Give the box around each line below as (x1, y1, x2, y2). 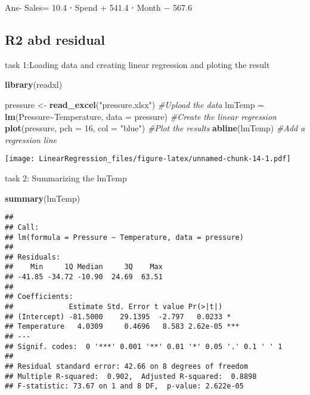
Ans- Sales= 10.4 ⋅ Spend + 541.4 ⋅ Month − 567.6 (5, 1, 192, 13)
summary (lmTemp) (5, 192, 80, 204)
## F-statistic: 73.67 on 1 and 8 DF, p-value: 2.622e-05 (5, 382, 244, 391)
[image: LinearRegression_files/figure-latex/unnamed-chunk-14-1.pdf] (5, 155, 291, 163)
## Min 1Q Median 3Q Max (5, 263, 163, 271)
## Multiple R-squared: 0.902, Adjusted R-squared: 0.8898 (5, 372, 257, 381)
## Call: (5, 223, 39, 232)
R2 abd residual (5, 30, 106, 48)
